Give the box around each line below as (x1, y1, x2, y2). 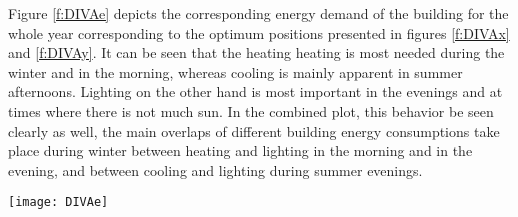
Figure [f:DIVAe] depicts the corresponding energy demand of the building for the (8, 3, 509, 23)
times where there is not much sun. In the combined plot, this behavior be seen (8, 100, 494, 121)
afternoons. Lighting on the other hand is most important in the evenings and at (8, 81, 503, 102)
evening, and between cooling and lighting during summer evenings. (8, 159, 423, 180)
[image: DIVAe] (8, 195, 109, 210)
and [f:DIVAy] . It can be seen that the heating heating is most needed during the (8, 42, 505, 63)
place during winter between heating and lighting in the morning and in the (8, 140, 473, 161)
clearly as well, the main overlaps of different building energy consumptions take (8, 120, 500, 141)
